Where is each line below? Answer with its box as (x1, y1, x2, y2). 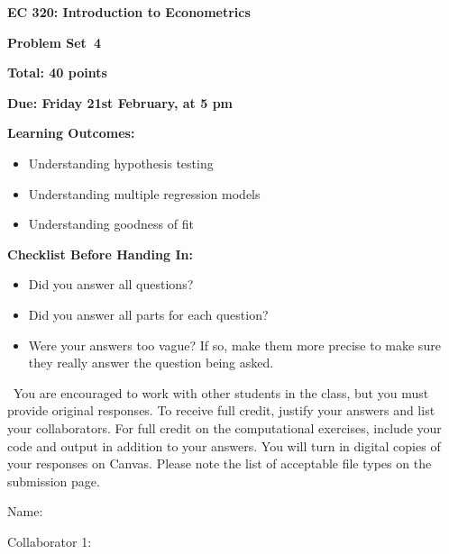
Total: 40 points (7, 63, 107, 82)
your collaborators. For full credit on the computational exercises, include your (7, 418, 442, 437)
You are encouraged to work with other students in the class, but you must (13, 383, 429, 402)
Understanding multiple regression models (28, 184, 261, 203)
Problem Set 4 (7, 32, 101, 51)
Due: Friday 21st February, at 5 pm (7, 93, 234, 112)
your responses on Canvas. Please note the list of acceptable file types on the (7, 454, 432, 473)
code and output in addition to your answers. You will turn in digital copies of (7, 436, 441, 455)
